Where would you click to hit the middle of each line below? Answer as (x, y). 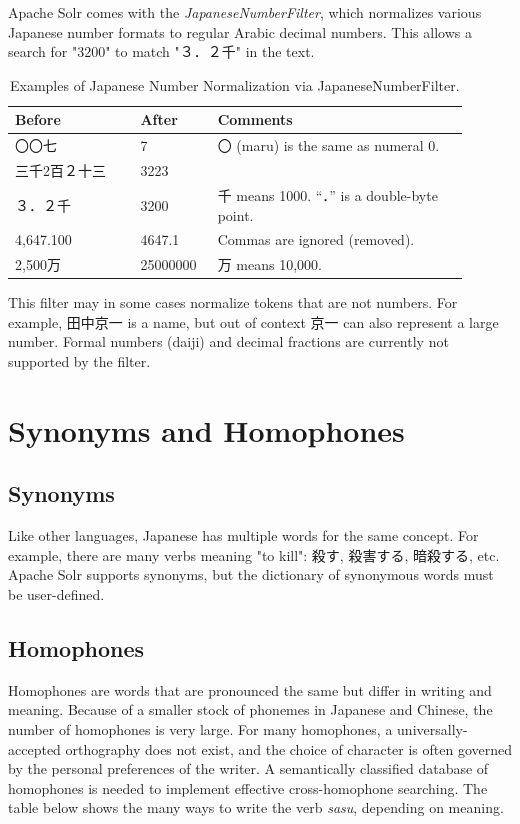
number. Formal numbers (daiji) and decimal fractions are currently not (228, 341)
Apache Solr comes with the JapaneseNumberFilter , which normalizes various (245, 12)
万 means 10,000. (269, 264)
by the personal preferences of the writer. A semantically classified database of (248, 768)
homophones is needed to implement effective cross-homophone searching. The (248, 787)
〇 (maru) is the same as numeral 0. (328, 145)
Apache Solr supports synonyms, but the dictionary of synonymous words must (251, 574)
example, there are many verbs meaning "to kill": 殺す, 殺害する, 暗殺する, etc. (254, 554)
